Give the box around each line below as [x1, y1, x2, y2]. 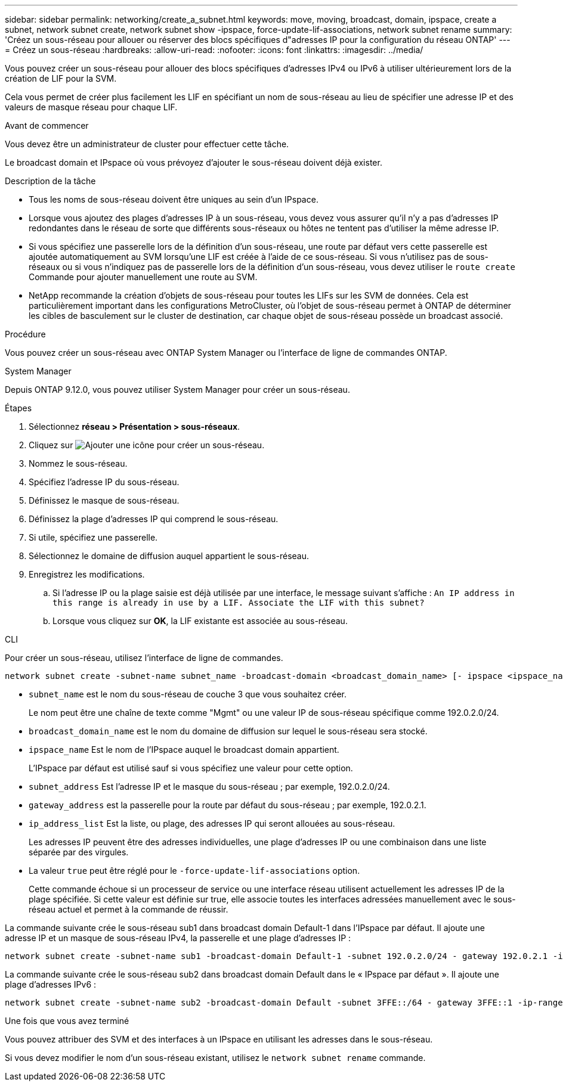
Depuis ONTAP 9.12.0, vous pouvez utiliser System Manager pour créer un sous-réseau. [5, 384, 350, 395]
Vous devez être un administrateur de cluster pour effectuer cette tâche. [5, 139, 289, 149]
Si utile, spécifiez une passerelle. [29, 532, 158, 542]
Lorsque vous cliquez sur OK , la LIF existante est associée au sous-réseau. [52, 616, 348, 626]
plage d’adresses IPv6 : [5, 979, 97, 989]
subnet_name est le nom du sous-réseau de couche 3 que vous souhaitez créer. [29, 689, 347, 699]
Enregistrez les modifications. [29, 569, 145, 579]
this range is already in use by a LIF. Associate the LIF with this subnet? [52, 598, 425, 607]
